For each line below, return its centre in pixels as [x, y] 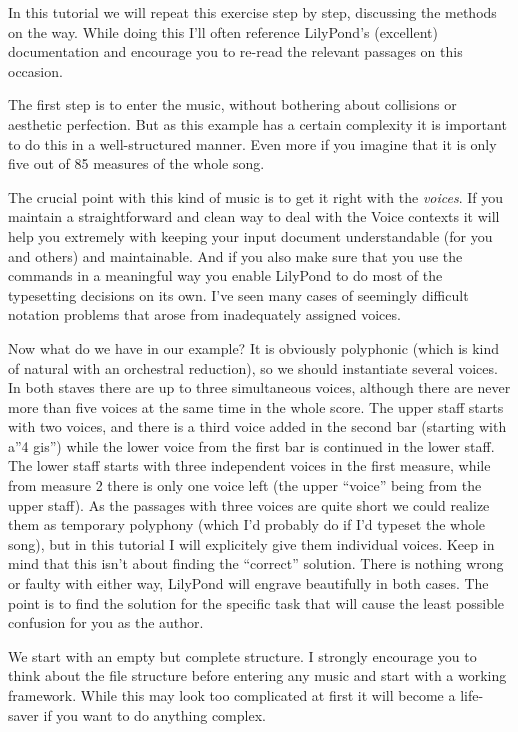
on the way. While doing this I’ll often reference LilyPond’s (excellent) [223, 31]
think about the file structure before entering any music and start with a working [257, 675]
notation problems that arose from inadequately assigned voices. [204, 314]
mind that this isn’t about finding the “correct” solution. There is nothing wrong [256, 563]
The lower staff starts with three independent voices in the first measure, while [249, 465]
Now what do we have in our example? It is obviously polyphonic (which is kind [254, 347]
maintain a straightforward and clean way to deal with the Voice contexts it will [254, 216]
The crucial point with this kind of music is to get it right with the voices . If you [256, 196]
